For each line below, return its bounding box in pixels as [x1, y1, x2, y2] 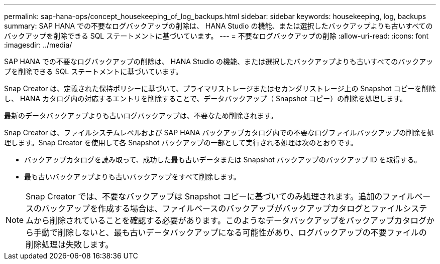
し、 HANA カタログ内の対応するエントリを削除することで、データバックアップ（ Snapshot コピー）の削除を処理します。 [4, 94, 407, 103]
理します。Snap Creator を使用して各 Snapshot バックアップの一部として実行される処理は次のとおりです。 [4, 138, 358, 147]
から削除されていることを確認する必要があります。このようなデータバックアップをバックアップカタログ [34, 215, 426, 225]
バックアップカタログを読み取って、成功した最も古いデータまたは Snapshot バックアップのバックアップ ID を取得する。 [24, 155, 421, 164]
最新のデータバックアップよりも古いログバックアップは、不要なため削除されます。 [4, 111, 278, 120]
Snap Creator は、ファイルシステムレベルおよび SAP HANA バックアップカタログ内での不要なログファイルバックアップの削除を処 [4, 128, 434, 137]
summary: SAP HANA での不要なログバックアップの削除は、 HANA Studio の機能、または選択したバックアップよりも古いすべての [4, 22, 433, 30]
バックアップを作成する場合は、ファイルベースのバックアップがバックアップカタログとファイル [42, 203, 403, 213]
